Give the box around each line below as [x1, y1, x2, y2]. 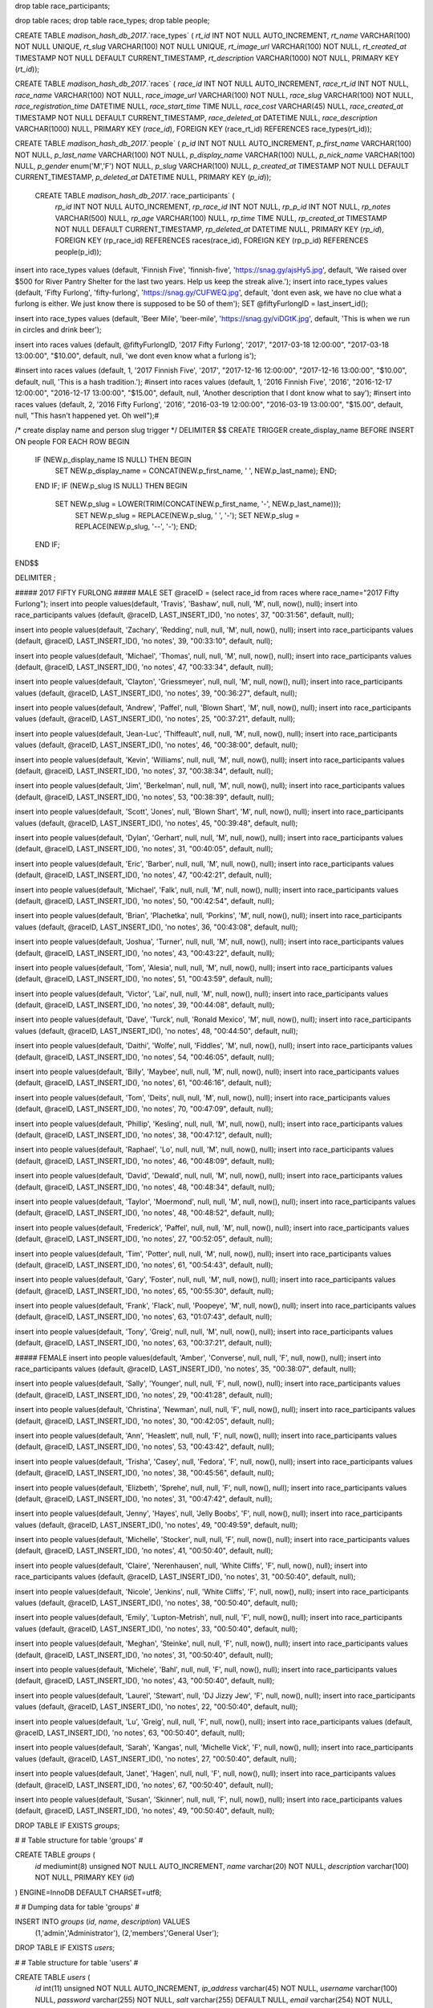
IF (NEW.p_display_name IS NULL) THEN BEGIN [34, 455, 192, 465]
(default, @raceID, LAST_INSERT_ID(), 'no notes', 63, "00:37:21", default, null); [14, 1338, 273, 1348]
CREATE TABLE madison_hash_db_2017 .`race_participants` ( [34, 190, 236, 200]
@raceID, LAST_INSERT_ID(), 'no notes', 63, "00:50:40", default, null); [14, 1728, 245, 1737]
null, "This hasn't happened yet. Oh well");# [14, 410, 160, 420]
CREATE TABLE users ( [14, 1972, 91, 1981]
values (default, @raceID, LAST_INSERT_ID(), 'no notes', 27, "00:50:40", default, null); [14, 1753, 297, 1763]
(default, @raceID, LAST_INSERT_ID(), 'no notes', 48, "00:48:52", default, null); [14, 1208, 275, 1218]
